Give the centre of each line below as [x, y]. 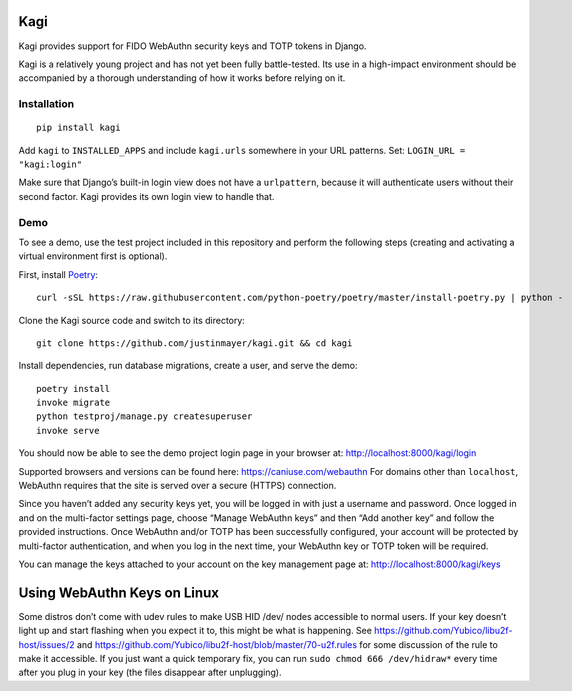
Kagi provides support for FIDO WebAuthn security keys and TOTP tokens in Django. [192, 46]
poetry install [73, 388]
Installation [46, 104]
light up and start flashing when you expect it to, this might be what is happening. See [195, 631]
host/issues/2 [46, 644]
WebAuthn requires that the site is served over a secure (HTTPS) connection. [177, 486]
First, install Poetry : [58, 274]
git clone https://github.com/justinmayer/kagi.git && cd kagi [194, 343]
